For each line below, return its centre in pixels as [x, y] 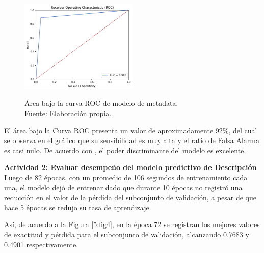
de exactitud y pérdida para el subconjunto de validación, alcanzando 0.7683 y [127, 234]
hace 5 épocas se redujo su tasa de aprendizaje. [78, 207]
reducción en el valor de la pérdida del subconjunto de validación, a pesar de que [130, 197]
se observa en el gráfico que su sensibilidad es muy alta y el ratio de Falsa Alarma [132, 140]
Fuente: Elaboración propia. [68, 113]
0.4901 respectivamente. [41, 244]
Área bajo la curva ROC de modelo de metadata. [101, 103]
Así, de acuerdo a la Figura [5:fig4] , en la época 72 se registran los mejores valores [132, 224]
